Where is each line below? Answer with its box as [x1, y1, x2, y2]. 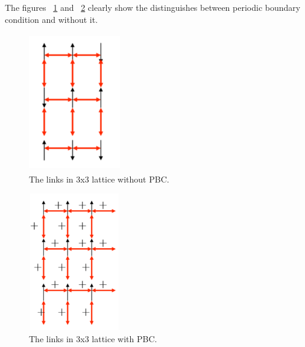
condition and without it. [5, 13, 98, 25]
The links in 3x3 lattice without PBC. [29, 172, 169, 185]
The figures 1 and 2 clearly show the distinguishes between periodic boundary [5, 1, 301, 13]
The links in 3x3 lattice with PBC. [29, 332, 157, 345]
